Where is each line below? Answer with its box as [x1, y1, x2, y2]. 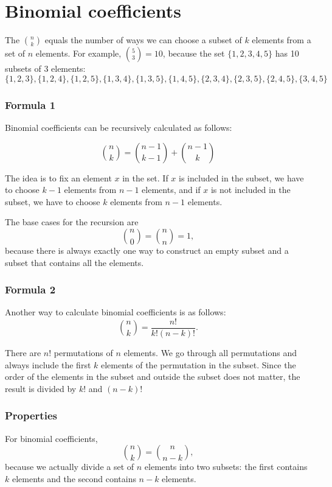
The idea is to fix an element [5, 171, 112, 184]
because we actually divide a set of [5, 460, 134, 473]
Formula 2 [5, 282, 56, 297]
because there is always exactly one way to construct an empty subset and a [5, 243, 289, 256]
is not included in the [210, 183, 291, 196]
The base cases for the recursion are [5, 215, 139, 228]
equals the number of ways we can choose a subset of [44, 33, 242, 46]
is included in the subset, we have [179, 171, 304, 184]
